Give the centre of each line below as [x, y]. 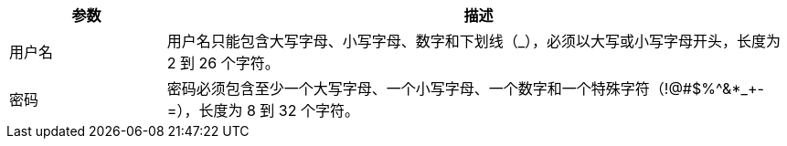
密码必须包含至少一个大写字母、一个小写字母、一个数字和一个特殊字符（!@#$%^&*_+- [465, 89]
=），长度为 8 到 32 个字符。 [263, 110]
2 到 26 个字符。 [223, 63]
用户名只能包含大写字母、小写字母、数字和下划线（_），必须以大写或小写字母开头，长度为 [474, 41]
